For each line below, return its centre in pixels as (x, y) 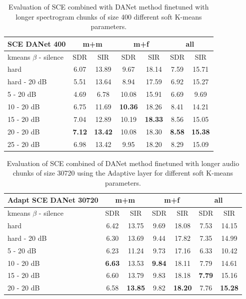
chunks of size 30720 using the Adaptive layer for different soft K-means (123, 173)
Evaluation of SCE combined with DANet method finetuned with (109, 7)
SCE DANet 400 (37, 43)
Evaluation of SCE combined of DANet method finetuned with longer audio (123, 163)
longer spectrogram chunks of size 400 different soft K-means (109, 16)
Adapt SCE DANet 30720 (53, 200)
